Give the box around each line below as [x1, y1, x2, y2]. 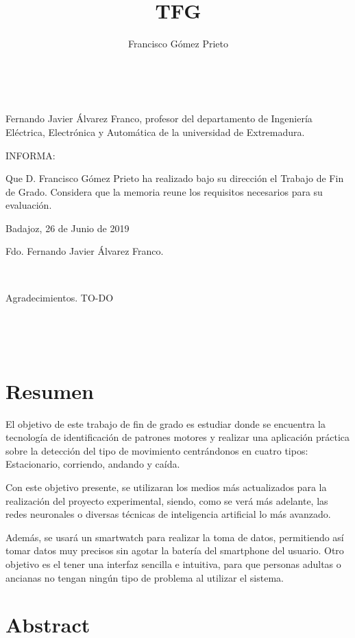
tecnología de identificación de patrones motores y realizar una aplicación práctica [5, 430, 350, 444]
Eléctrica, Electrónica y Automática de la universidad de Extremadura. [5, 124, 305, 139]
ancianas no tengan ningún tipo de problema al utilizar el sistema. [5, 570, 284, 584]
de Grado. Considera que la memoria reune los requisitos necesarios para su [5, 184, 323, 198]
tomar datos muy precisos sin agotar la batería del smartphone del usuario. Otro [5, 543, 344, 558]
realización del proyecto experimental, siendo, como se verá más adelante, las [5, 493, 328, 508]
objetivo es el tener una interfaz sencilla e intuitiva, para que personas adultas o [5, 556, 341, 571]
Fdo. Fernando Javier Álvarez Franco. [5, 244, 164, 258]
